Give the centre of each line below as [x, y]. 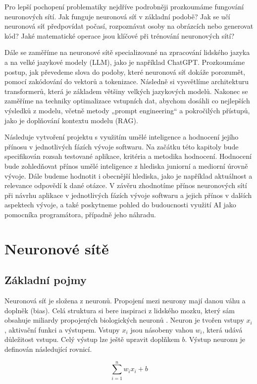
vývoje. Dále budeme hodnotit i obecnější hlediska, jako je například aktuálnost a [128, 175]
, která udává [222, 329]
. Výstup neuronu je [215, 339]
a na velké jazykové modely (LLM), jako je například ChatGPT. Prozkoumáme [125, 62]
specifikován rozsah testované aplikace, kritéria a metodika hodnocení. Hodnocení [128, 156]
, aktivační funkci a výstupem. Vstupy [62, 329]
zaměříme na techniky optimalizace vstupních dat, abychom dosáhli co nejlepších [127, 101]
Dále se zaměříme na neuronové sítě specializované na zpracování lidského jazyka [127, 52]
